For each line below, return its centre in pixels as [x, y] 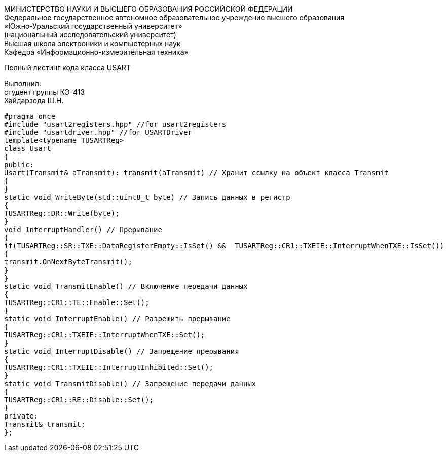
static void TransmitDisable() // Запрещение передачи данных [130, 384]
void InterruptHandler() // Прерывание [83, 230]
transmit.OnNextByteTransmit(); [68, 262]
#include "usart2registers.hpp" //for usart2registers [115, 124]
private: [21, 416]
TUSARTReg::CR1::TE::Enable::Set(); [77, 302]
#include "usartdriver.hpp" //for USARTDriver [98, 132]
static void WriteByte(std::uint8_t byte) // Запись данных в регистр [147, 197]
